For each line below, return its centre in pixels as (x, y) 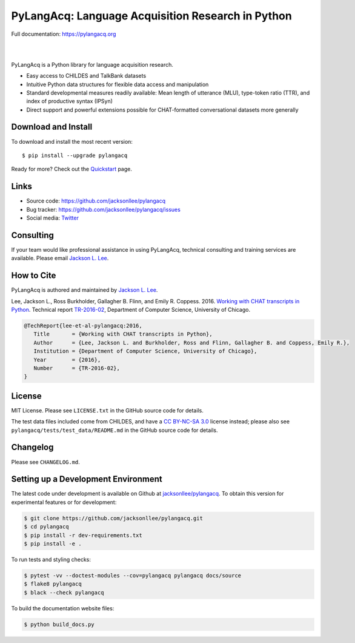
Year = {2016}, (67, 360)
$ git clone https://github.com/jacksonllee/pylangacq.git (113, 518)
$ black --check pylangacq (64, 592)
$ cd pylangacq (46, 527)
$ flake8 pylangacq (53, 584)
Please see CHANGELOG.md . (45, 462)
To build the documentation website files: (63, 608)
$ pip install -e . (53, 544)
